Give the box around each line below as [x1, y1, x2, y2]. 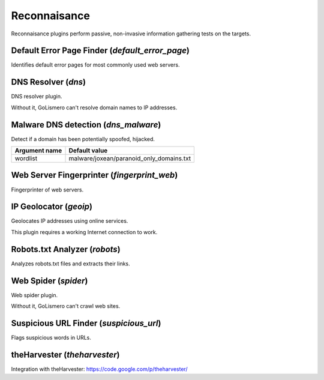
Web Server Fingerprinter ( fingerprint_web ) [11, 170, 178, 180]
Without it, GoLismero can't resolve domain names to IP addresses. [11, 104, 178, 111]
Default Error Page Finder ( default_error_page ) [11, 46, 190, 56]
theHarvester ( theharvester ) [11, 349, 120, 360]
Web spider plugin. [11, 291, 58, 298]
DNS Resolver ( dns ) [11, 77, 86, 87]
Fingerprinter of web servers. [11, 186, 84, 193]
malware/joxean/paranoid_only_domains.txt [68, 154, 191, 163]
